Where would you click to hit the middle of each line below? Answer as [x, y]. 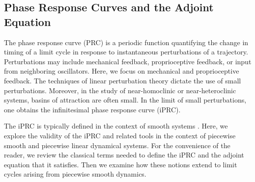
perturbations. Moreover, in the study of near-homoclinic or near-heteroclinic [120, 90]
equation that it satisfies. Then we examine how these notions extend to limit [121, 164]
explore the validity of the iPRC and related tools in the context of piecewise [120, 135]
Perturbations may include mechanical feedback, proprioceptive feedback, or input [128, 61]
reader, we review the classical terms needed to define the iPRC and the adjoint [124, 155]
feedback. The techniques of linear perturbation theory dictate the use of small [123, 80]
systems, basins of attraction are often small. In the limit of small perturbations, [125, 100]
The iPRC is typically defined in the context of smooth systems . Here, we [116, 126]
